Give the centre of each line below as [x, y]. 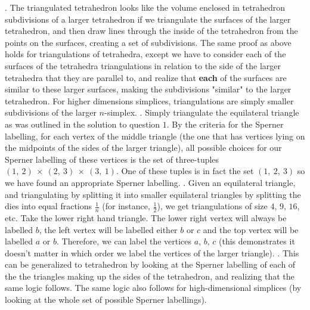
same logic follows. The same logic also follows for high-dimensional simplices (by [153, 288]
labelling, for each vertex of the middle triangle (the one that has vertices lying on [155, 136]
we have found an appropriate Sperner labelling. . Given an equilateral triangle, [150, 182]
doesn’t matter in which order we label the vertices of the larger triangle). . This [152, 252]
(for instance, [126, 206]
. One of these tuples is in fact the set [185, 171]
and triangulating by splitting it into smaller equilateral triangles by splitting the [153, 194]
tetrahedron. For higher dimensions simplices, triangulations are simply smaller [149, 100]
